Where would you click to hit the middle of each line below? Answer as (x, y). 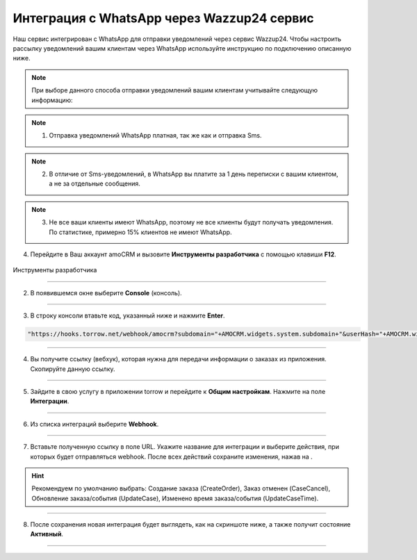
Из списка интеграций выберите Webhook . (95, 424)
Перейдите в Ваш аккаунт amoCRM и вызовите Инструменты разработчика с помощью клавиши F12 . (183, 254)
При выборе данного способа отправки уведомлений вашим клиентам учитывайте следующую (175, 90)
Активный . (47, 534)
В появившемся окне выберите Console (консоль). (106, 293)
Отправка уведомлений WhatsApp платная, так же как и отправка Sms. (155, 135)
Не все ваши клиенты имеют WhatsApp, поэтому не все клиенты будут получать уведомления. (191, 222)
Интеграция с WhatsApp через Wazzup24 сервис (163, 18)
